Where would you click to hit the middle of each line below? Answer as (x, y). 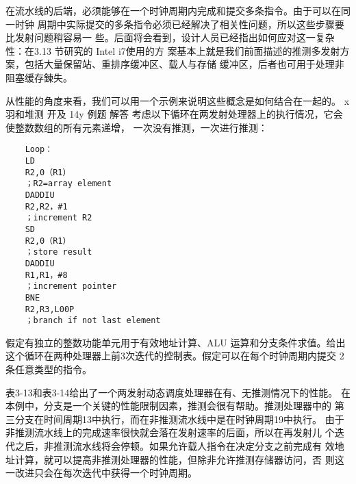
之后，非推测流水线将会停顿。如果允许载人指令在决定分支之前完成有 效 (175, 446)
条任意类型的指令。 (49, 369)
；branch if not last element (93, 321)
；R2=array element (68, 184)
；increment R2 (59, 218)
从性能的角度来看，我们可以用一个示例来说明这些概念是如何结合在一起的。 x (178, 100)
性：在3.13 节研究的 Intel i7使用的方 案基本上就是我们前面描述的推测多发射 (173, 50)
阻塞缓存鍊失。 (39, 77)
